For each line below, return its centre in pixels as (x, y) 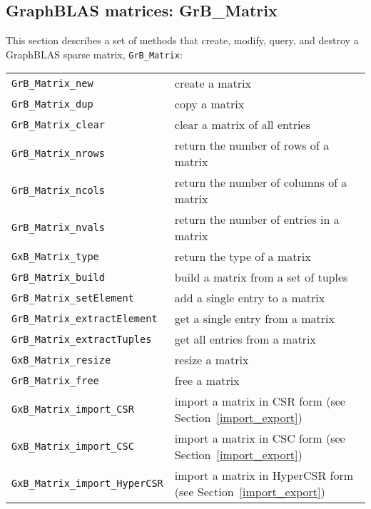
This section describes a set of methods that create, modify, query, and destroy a (182, 40)
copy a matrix (209, 104)
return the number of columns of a (261, 182)
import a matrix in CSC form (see (260, 438)
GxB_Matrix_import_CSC (73, 447)
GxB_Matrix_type (55, 256)
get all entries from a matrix (245, 339)
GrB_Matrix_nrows (58, 154)
